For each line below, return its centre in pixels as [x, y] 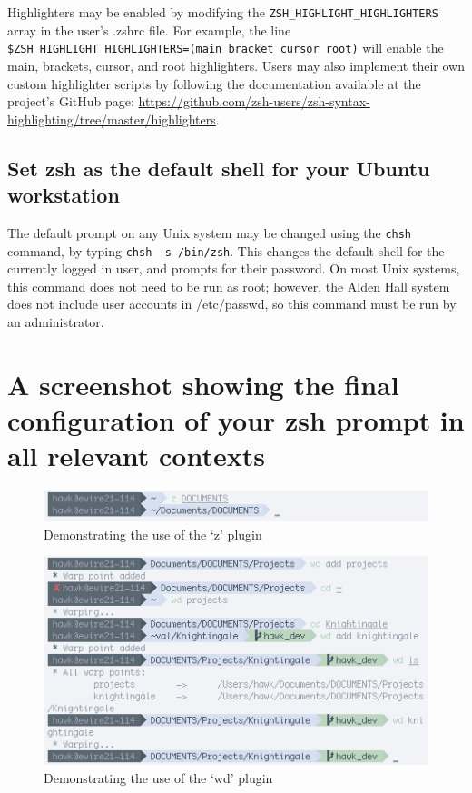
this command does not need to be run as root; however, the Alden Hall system [229, 286]
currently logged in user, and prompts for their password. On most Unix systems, [234, 268]
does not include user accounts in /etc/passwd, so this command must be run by [232, 304]
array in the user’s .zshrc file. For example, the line [149, 30]
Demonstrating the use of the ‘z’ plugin [153, 534]
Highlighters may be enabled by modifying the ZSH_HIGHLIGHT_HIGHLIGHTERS [223, 12]
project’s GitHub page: [71, 101]
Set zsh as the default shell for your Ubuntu [219, 168]
